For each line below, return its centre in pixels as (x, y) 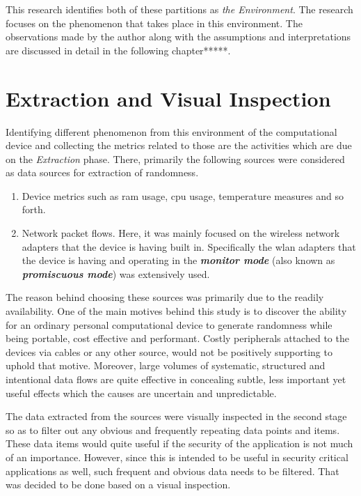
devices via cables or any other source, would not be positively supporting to (169, 351)
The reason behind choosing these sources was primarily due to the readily (165, 297)
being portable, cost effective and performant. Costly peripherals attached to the (177, 338)
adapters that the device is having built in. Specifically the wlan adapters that (189, 246)
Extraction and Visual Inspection (168, 98)
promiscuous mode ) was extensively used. (116, 273)
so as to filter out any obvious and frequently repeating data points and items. (173, 429)
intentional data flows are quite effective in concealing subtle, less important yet (176, 379)
